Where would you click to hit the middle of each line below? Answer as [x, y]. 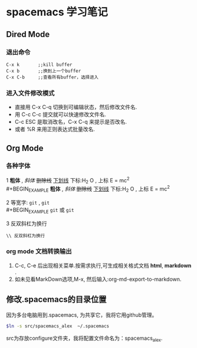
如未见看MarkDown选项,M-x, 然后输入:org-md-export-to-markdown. [98, 279]
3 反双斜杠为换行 [27, 223]
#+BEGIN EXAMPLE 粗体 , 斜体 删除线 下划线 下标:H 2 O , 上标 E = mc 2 [88, 189]
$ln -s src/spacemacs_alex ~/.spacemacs [58, 326]
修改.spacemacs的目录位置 [56, 299]
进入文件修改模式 [30, 93]
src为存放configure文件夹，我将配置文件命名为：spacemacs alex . [84, 339]
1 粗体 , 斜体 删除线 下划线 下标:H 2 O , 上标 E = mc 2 [68, 180]
